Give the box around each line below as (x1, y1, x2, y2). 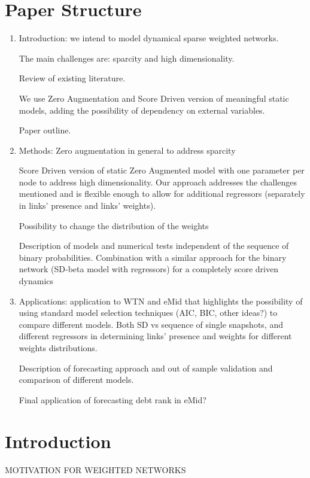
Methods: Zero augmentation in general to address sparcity (19, 144, 236, 156)
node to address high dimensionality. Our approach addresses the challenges (19, 175, 297, 188)
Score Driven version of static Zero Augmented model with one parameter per (19, 164, 305, 176)
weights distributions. (19, 342, 98, 354)
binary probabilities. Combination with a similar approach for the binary (19, 251, 287, 263)
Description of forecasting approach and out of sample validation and (19, 361, 273, 374)
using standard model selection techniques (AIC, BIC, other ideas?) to (19, 306, 278, 319)
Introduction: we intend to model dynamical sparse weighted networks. (19, 32, 279, 44)
